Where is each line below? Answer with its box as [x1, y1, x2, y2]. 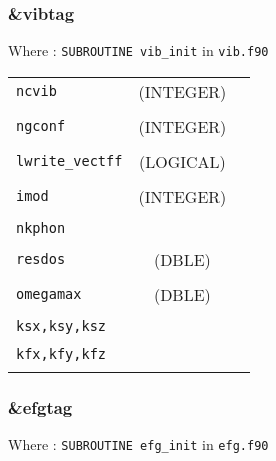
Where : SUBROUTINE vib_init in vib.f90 [8, 40, 269, 61]
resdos [16, 251, 66, 268]
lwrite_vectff [16, 153, 123, 170]
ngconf [16, 118, 66, 135]
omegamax [16, 286, 82, 303]
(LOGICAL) [138, 149, 226, 173]
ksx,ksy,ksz [16, 317, 107, 334]
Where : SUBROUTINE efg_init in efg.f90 [8, 434, 269, 455]
